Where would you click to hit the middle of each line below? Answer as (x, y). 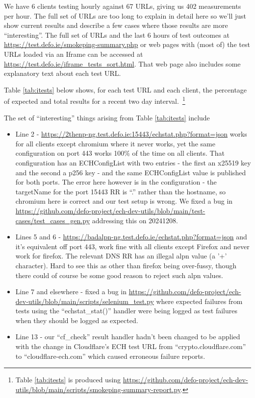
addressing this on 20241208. (135, 220)
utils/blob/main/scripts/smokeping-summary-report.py (98, 389)
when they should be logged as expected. (77, 320)
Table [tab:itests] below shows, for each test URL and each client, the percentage (126, 89)
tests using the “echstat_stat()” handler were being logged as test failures (126, 311)
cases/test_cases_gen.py (53, 220)
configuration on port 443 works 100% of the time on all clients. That (120, 153)
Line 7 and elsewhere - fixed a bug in (71, 292)
